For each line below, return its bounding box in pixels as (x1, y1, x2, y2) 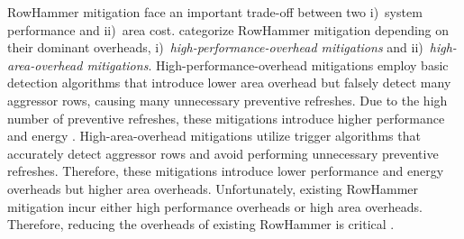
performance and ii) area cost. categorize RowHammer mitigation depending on (7, 20, 450, 39)
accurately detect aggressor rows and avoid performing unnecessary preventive (7, 143, 439, 162)
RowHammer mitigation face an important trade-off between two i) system (7, 3, 423, 21)
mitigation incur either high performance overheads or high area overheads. (7, 197, 423, 216)
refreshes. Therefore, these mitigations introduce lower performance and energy (7, 161, 444, 180)
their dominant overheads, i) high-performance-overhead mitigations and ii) (7, 38, 423, 57)
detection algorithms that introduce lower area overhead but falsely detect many (7, 73, 451, 92)
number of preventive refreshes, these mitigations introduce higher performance (7, 108, 445, 127)
